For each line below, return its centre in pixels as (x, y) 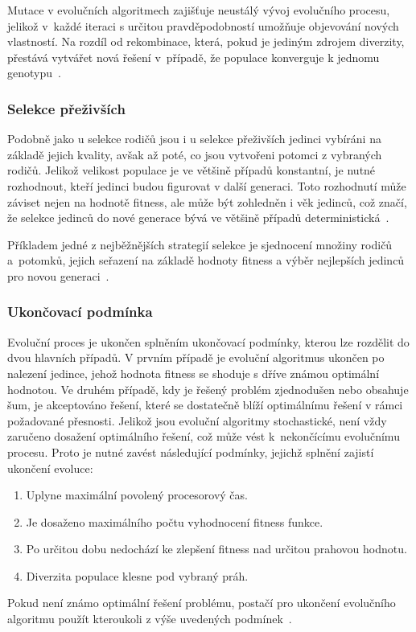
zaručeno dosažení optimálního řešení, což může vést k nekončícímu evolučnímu (204, 436)
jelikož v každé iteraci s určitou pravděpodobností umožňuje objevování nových (203, 25)
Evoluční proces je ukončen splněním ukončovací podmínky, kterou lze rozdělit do (208, 341)
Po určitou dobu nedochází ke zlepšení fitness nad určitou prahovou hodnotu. (216, 549)
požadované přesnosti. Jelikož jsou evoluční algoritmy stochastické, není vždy (197, 420)
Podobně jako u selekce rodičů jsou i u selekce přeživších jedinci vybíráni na (194, 139)
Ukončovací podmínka (80, 312)
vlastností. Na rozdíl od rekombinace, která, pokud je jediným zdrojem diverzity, (206, 41)
